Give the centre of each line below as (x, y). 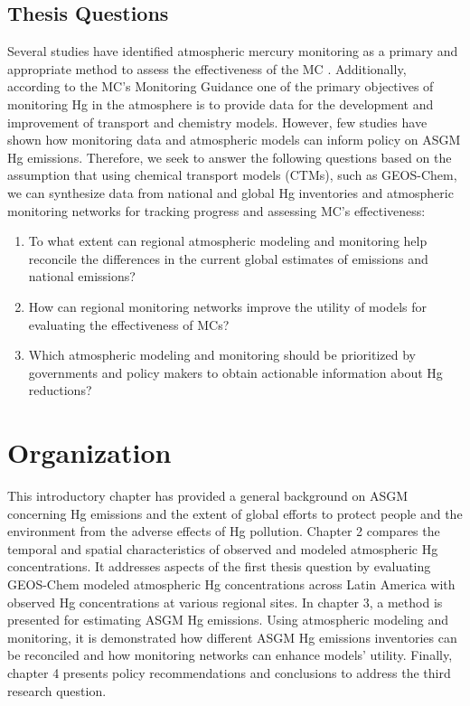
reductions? (60, 390)
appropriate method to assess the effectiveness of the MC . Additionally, (207, 68)
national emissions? (82, 276)
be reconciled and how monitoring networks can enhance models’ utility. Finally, (230, 655)
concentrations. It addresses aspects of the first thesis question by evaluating (219, 566)
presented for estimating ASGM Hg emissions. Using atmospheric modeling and (228, 620)
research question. (57, 690)
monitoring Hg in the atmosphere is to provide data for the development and (221, 104)
